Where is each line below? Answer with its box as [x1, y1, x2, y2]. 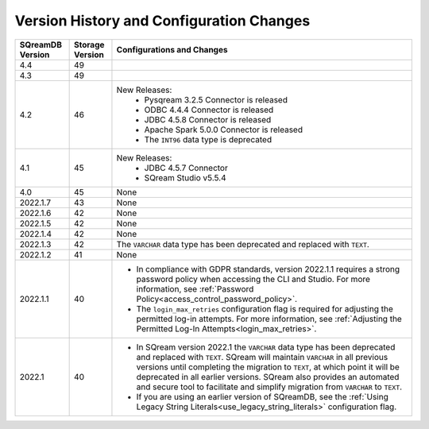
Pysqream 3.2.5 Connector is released [144, 94, 288, 105]
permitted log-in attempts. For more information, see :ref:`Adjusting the [136, 313, 403, 324]
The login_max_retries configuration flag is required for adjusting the [136, 303, 393, 314]
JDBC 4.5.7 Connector [144, 162, 228, 173]
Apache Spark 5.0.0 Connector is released [144, 124, 303, 135]
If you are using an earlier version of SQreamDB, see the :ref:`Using [136, 391, 388, 402]
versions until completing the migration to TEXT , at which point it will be [136, 361, 400, 373]
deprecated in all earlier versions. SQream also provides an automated [136, 371, 400, 382]
